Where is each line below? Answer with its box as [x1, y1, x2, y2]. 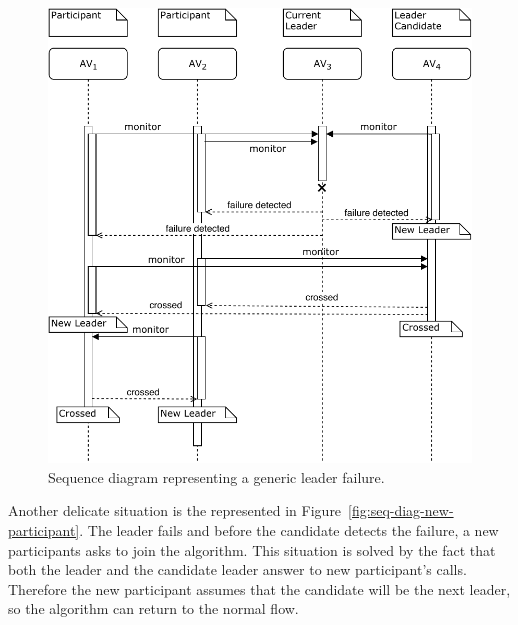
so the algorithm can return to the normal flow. [8, 598, 299, 619]
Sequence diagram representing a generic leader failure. [48, 466, 385, 487]
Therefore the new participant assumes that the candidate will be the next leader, [8, 578, 511, 599]
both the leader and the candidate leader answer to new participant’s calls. [8, 559, 467, 580]
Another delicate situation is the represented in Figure [8, 500, 342, 521]
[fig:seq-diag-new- [348, 500, 454, 521]
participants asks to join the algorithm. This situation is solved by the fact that [8, 539, 496, 560]
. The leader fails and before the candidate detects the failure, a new [79, 520, 499, 541]
